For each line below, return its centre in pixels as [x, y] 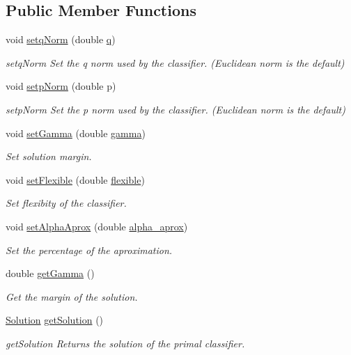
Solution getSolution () [55, 320]
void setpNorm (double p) [61, 86]
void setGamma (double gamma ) [76, 133]
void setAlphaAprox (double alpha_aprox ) [97, 226]
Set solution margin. [49, 156]
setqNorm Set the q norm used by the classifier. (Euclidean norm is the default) [175, 62]
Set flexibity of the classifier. [66, 203]
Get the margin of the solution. [72, 296]
